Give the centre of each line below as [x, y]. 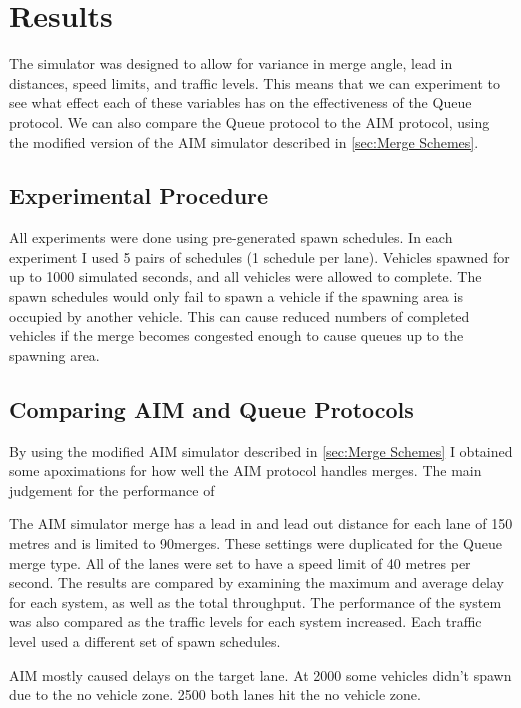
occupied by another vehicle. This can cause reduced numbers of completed [239, 315]
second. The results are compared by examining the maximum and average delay [257, 582]
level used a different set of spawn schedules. [145, 641]
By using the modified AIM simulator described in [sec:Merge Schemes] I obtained [261, 450]
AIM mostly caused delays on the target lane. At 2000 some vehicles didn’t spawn [260, 674]
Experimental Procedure [139, 195]
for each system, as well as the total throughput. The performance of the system [255, 601]
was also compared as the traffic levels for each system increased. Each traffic [245, 621]
